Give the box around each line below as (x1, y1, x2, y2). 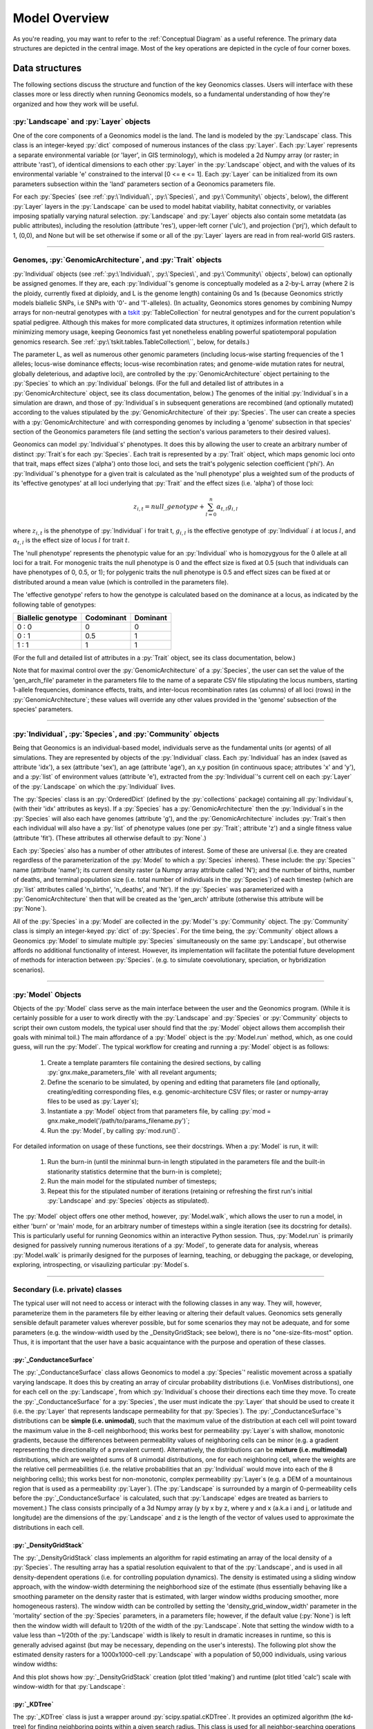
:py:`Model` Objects (12, 990, 82, 999)
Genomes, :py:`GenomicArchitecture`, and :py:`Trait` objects (12, 255, 222, 265)
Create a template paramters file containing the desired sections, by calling (47, 1058, 262, 1066)
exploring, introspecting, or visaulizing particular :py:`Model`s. (12, 1261, 189, 1269)
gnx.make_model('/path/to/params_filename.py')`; (47, 1117, 190, 1125)
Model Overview (12, 10, 110, 26)
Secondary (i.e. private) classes (12, 1285, 122, 1295)
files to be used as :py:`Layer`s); (47, 1097, 140, 1106)
